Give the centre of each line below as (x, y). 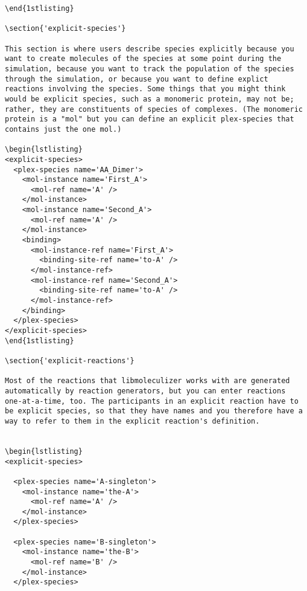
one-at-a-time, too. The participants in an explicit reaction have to (152, 401)
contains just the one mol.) (63, 129)
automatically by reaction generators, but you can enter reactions (145, 391)
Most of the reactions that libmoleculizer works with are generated (147, 381)
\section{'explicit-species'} (65, 29)
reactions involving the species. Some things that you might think (145, 89)
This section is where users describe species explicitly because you (150, 49)
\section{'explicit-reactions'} (70, 360)
